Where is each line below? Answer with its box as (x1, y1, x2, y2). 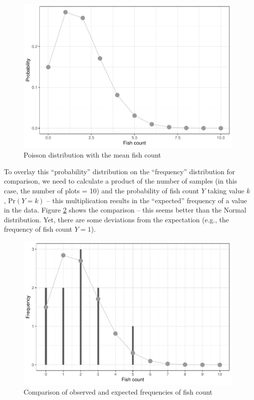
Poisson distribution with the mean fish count (24, 150, 161, 160)
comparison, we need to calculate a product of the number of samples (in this (4, 176, 237, 186)
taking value (207, 185, 245, 195)
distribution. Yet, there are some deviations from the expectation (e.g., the (4, 214, 229, 224)
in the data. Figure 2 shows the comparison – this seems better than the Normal (4, 205, 247, 215)
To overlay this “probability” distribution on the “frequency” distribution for (4, 166, 235, 176)
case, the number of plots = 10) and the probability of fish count (4, 185, 199, 195)
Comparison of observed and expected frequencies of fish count (24, 387, 213, 397)
